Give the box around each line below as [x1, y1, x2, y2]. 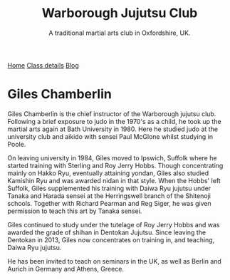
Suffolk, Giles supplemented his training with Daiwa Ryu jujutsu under [7, 184, 211, 192]
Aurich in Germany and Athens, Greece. [7, 264, 125, 273]
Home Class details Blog [7, 61, 80, 69]
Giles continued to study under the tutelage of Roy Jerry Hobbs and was [7, 220, 220, 229]
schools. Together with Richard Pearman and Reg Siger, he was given [7, 199, 211, 207]
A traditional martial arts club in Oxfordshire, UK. [48, 28, 191, 37]
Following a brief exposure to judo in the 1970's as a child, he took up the [7, 117, 222, 125]
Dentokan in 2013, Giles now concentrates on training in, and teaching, [7, 235, 215, 244]
